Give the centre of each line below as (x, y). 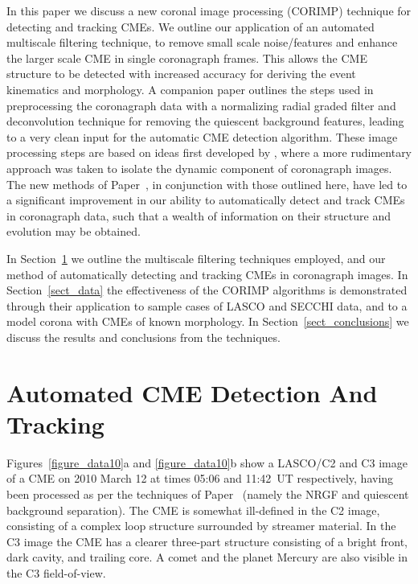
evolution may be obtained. (74, 231)
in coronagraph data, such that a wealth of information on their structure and (199, 215)
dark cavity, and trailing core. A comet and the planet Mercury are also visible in (207, 557)
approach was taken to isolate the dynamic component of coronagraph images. (199, 168)
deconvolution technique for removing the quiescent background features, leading (205, 121)
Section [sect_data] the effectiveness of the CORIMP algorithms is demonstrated (207, 290)
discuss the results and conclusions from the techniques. (143, 337)
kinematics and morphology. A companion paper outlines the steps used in (190, 89)
